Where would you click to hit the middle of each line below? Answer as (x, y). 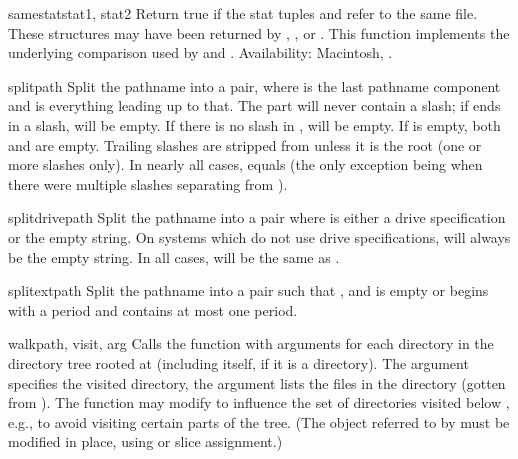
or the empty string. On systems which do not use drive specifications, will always (259, 236)
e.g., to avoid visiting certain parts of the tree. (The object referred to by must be (259, 421)
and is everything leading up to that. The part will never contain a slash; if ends (254, 105)
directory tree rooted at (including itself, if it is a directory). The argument (238, 362)
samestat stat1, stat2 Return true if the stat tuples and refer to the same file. (243, 13)
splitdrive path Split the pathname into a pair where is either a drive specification (257, 217)
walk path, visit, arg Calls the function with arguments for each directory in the (251, 343)
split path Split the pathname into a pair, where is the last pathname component (254, 85)
